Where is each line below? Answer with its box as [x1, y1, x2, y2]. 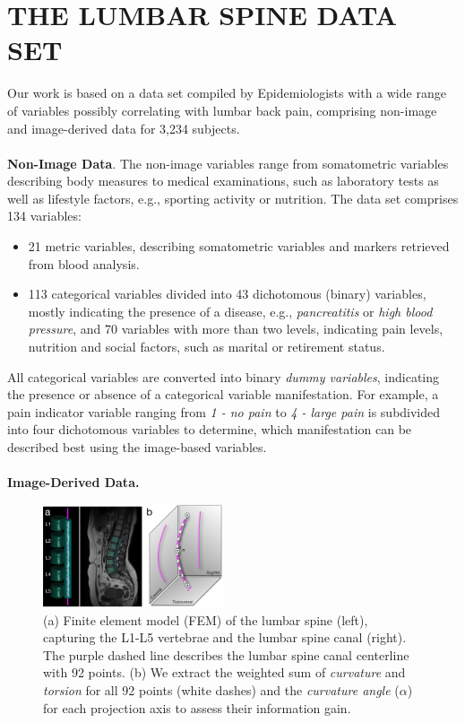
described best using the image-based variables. [7, 438, 267, 456]
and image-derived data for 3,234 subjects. [7, 118, 240, 137]
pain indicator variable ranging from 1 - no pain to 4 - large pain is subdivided [7, 402, 441, 421]
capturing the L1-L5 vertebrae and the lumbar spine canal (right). [43, 628, 407, 647]
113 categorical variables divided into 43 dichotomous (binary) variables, [28, 284, 426, 303]
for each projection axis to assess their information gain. [43, 698, 351, 717]
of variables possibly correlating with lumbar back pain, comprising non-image [7, 100, 437, 119]
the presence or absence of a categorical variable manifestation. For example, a [7, 385, 439, 404]
